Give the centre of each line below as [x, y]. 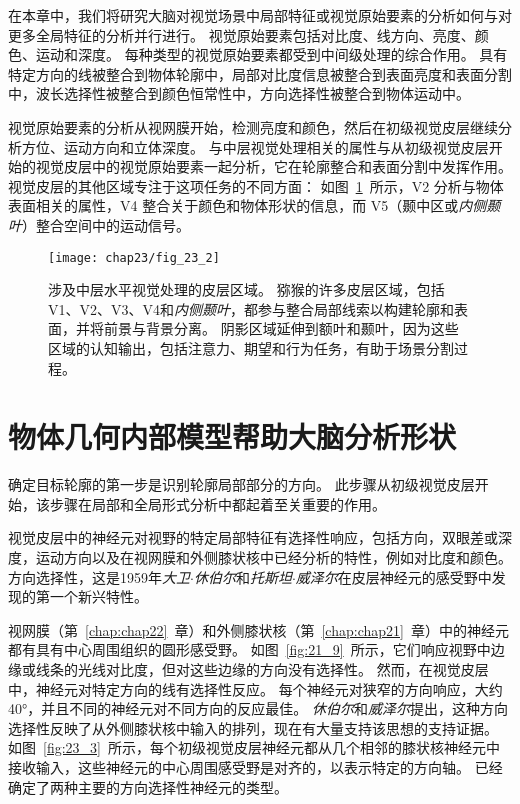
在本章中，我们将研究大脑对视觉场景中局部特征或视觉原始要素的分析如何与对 [260, 15]
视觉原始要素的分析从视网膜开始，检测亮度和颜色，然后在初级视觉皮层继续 [253, 126]
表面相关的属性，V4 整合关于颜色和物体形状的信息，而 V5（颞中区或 [233, 205]
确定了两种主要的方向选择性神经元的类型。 [148, 786]
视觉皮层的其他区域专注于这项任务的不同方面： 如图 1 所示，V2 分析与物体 [256, 185]
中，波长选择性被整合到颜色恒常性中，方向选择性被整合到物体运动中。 [239, 93]
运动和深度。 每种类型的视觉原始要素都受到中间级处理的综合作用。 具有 [271, 54]
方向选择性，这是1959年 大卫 [99, 576]
